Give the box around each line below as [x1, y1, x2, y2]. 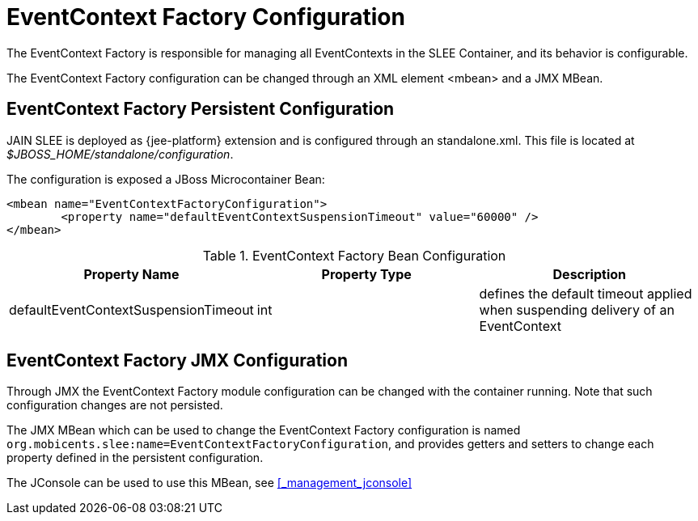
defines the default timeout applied [479, 285, 692, 302]
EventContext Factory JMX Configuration [6, 350, 348, 371]
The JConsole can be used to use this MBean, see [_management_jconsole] [6, 476, 412, 490]
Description [552, 265, 626, 282]
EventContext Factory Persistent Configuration [6, 99, 395, 120]
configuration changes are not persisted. [6, 398, 223, 413]
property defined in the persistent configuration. [6, 451, 264, 465]
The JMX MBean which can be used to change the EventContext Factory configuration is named [6, 423, 521, 438]
